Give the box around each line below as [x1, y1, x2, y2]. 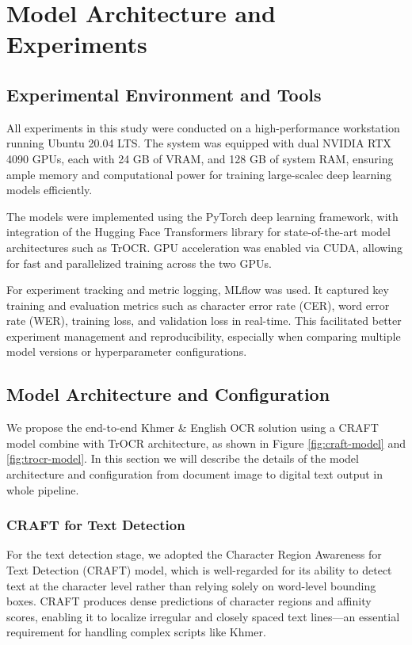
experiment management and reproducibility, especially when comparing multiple [6, 327, 401, 344]
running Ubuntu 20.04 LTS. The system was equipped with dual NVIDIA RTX [6, 135, 391, 151]
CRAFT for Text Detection [6, 515, 185, 535]
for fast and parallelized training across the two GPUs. [6, 254, 272, 271]
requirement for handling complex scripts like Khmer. [6, 624, 266, 640]
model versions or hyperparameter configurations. [6, 343, 247, 360]
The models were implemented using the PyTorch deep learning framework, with [6, 208, 399, 224]
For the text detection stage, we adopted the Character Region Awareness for [6, 546, 382, 563]
